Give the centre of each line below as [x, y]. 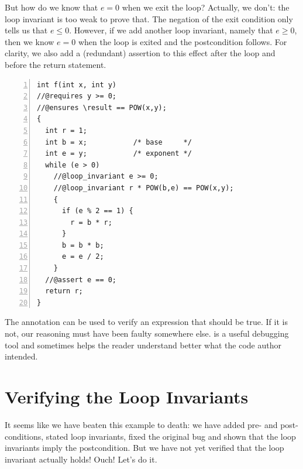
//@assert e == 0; [81, 280]
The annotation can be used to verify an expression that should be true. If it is [146, 322]
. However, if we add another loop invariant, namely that [171, 30]
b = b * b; [83, 245]
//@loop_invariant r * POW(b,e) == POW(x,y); [144, 188]
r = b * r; [91, 222]
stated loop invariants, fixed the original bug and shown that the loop [171, 436]
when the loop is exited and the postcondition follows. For [183, 41]
